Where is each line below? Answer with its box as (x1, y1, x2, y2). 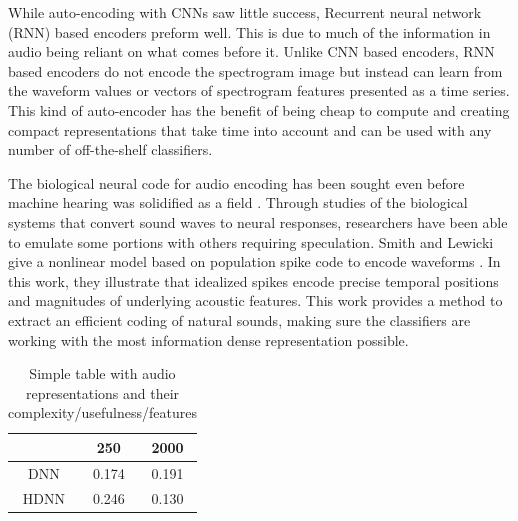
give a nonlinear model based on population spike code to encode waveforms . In (8, 251, 501, 272)
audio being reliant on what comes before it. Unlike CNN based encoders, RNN (8, 41, 495, 62)
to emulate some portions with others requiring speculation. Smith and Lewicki (8, 231, 494, 252)
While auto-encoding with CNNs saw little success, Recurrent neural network (8, 2, 482, 22)
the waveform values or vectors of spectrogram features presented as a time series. (8, 80, 510, 101)
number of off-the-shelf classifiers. (8, 139, 213, 160)
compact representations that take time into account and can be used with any (8, 119, 492, 140)
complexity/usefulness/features (8, 402, 197, 423)
